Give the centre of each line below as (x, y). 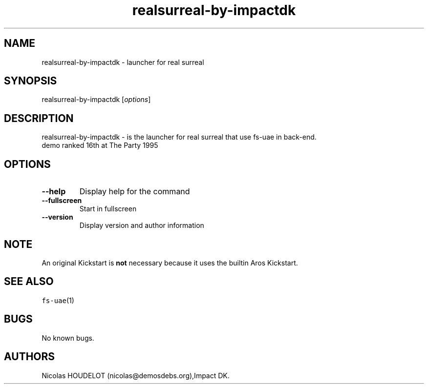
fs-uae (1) (58, 300)
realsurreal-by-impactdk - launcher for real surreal (123, 62)
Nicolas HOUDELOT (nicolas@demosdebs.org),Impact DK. (136, 375)
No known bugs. (68, 338)
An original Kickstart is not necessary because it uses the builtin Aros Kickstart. (170, 263)
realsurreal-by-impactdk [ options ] (96, 100)
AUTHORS (30, 357)
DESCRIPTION (39, 118)
